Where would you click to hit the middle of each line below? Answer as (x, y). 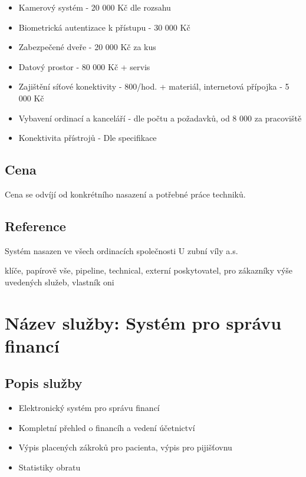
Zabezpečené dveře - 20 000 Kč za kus (87, 47)
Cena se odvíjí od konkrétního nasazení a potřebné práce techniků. (125, 194)
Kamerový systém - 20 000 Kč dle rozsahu (95, 7)
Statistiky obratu (50, 467)
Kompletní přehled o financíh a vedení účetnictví (107, 427)
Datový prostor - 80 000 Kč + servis (84, 66)
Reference (35, 226)
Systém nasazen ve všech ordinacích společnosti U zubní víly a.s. (121, 250)
